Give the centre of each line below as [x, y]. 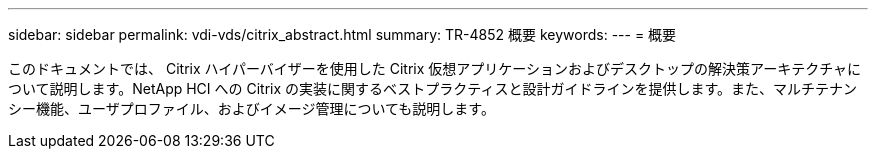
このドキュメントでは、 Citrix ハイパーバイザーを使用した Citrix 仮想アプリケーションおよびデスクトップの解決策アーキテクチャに [435, 68]
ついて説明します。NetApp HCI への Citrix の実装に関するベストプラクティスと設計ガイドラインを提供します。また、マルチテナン [433, 88]
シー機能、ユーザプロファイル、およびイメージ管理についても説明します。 [251, 108]
